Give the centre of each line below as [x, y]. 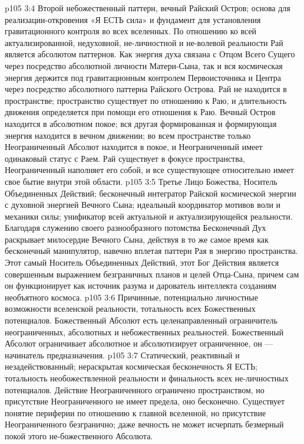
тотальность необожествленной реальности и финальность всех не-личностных [147, 378]
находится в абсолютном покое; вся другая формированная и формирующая [141, 123]
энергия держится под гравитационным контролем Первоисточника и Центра [143, 77]
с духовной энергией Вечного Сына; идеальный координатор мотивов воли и [143, 205]
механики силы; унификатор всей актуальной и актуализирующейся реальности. [149, 216]
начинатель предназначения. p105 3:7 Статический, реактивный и [122, 355]
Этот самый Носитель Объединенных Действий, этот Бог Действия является [142, 262]
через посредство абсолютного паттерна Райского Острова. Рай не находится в [146, 89]
